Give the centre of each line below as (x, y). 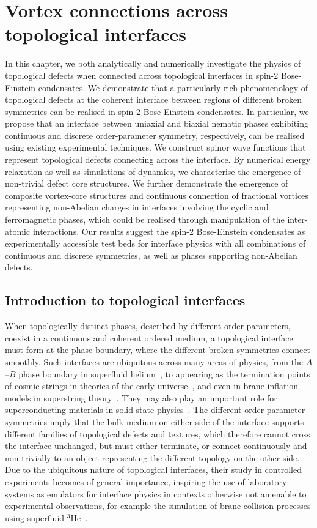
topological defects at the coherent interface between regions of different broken (154, 99)
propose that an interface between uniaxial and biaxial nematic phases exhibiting (157, 123)
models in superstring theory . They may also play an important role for (141, 397)
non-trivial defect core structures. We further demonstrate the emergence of (147, 183)
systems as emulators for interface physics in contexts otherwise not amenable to (156, 493)
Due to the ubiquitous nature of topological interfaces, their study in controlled (153, 470)
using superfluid (35, 517)
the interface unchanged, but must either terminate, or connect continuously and (156, 446)
